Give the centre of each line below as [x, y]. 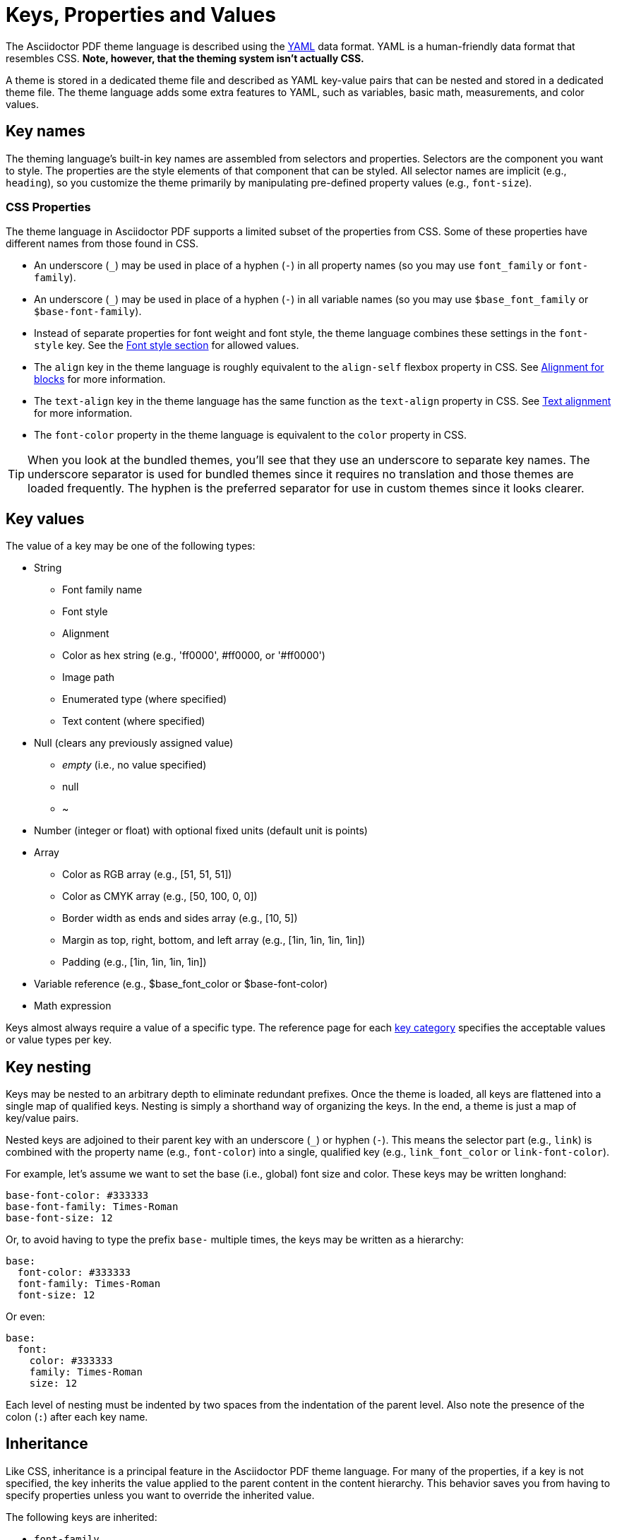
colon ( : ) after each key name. [77, 1417]
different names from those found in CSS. [102, 244]
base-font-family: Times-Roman [92, 1207]
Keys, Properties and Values [141, 15]
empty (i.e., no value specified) [134, 765]
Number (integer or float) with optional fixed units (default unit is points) [201, 831]
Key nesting [49, 1067]
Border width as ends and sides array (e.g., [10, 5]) [180, 918]
